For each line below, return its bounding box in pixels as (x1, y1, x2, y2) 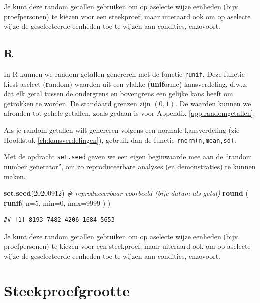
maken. (4, 171, 26, 181)
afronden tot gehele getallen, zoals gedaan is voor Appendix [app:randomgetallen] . (4, 108, 255, 118)
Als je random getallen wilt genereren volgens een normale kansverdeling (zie (4, 125, 240, 135)
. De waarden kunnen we (175, 98, 251, 108)
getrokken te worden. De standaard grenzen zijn (4, 98, 151, 108)
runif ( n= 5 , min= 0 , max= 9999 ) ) (4, 197, 111, 208)
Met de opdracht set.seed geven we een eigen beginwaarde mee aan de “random (4, 151, 252, 162)
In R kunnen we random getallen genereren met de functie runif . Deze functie (4, 68, 245, 79)
